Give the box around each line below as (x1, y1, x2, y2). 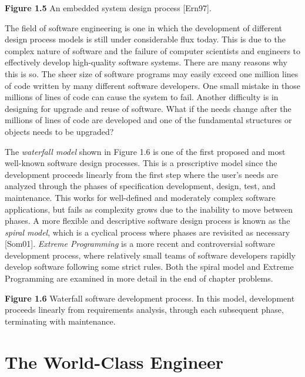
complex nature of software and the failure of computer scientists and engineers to (5, 44, 301, 57)
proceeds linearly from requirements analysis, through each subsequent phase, (5, 303, 284, 316)
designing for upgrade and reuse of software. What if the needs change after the (5, 102, 291, 114)
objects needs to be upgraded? (5, 125, 114, 137)
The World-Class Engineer (5, 349, 224, 373)
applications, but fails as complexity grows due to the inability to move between (5, 203, 293, 215)
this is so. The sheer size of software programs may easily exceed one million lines (5, 67, 299, 80)
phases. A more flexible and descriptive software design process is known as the (5, 214, 290, 227)
